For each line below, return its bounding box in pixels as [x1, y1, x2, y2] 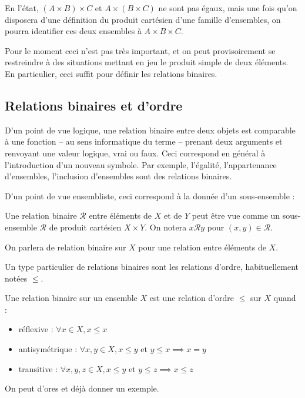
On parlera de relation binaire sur [5, 240, 126, 253]
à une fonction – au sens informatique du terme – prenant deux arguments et [5, 135, 283, 148]
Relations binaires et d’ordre [5, 96, 183, 114]
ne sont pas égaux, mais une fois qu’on [158, 2, 297, 14]
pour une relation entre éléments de [138, 240, 266, 253]
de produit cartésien [49, 220, 122, 233]
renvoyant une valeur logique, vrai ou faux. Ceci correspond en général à [5, 146, 266, 159]
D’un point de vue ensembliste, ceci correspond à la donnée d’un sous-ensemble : [5, 189, 295, 202]
